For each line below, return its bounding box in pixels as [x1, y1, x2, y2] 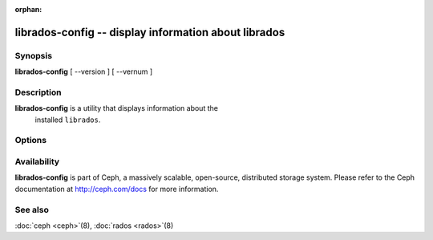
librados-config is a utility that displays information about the [14, 104, 218, 113]
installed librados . [34, 115, 101, 124]
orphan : [14, 5, 42, 14]
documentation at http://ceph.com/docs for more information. [14, 184, 219, 193]
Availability [14, 157, 60, 168]
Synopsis [14, 50, 52, 61]
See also [14, 204, 50, 215]
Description [14, 87, 62, 98]
